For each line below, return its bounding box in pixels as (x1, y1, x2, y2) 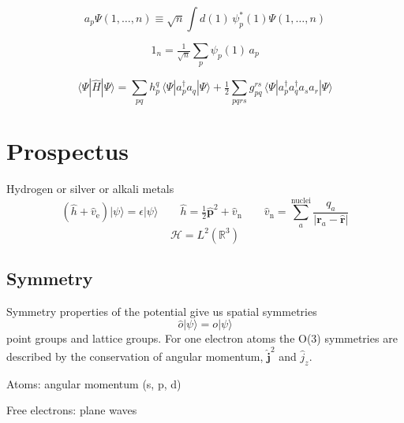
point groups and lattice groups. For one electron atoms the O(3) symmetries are (6, 330, 398, 347)
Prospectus (6, 134, 129, 166)
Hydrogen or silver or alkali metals (6, 180, 174, 196)
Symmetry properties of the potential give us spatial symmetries (6, 302, 317, 319)
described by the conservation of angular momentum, (6, 347, 264, 364)
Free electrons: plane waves (6, 402, 137, 418)
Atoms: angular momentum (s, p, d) (6, 375, 181, 391)
